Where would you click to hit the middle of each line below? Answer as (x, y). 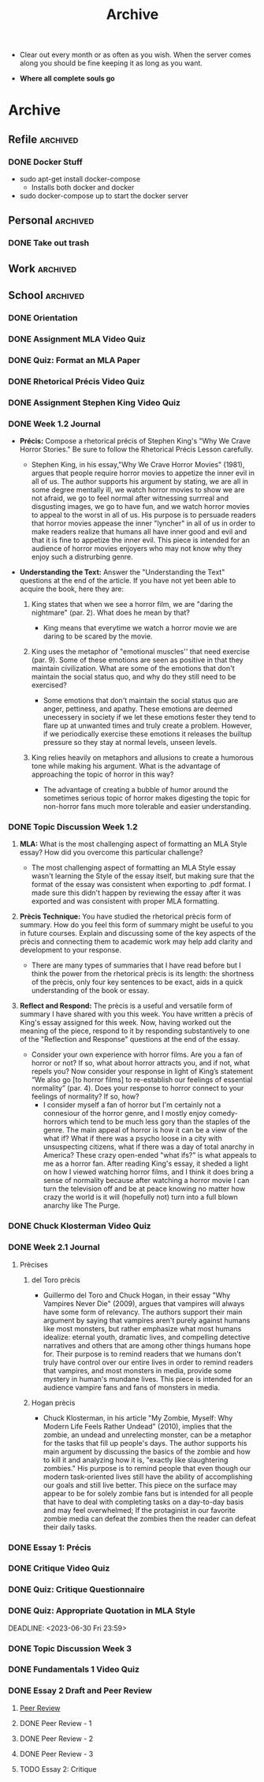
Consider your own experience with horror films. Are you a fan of (137, 1054)
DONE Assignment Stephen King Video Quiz (95, 402)
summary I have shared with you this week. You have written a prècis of (136, 1014)
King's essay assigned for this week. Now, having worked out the (125, 1023)
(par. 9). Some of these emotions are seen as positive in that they (137, 660)
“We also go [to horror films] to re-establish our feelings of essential (142, 1080)
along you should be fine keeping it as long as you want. (111, 63)
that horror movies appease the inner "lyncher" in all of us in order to (143, 523)
